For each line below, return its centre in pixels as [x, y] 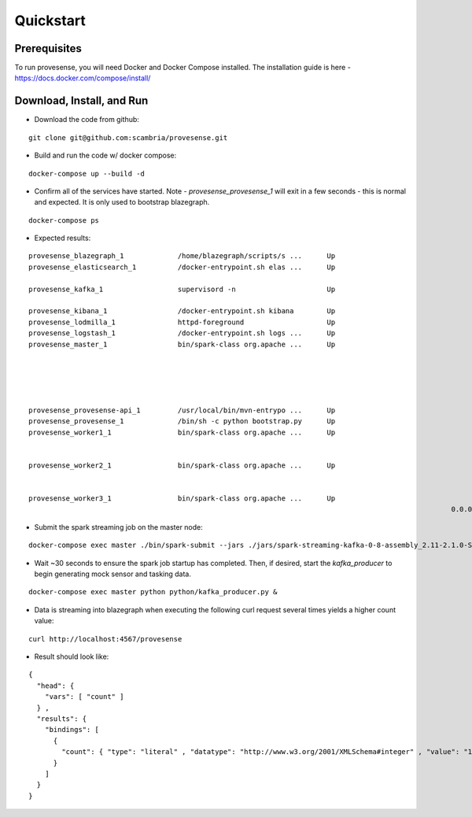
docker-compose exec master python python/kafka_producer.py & [153, 592]
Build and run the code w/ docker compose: [105, 155]
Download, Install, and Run [81, 101]
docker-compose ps [64, 220]
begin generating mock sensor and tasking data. [113, 574]
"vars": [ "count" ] [84, 697]
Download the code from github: [87, 120]
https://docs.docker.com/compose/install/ [83, 78]
